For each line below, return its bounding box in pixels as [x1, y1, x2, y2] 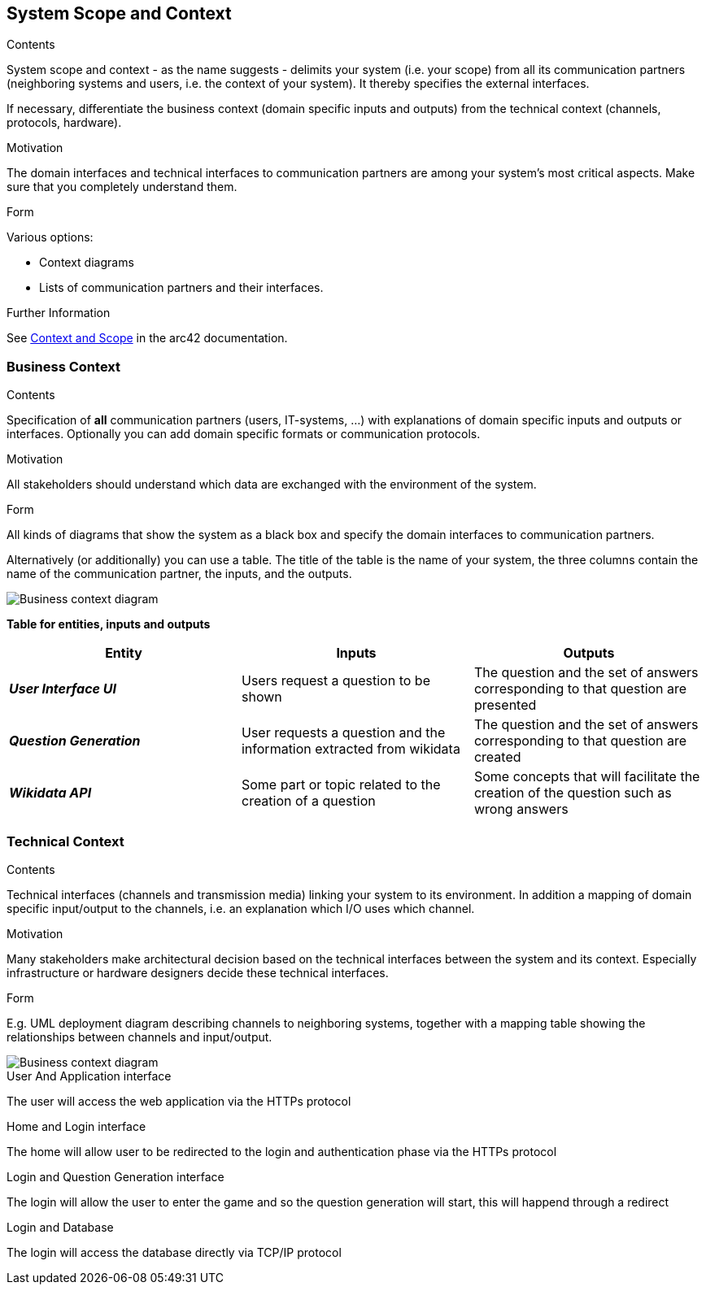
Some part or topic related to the [241, 776, 441, 793]
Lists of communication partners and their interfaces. [39, 280, 324, 295]
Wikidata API [9, 785, 92, 802]
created [473, 749, 521, 766]
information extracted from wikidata [241, 741, 460, 758]
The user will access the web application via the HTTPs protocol [7, 1093, 351, 1108]
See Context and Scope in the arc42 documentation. [7, 331, 288, 346]
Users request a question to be [241, 672, 430, 689]
